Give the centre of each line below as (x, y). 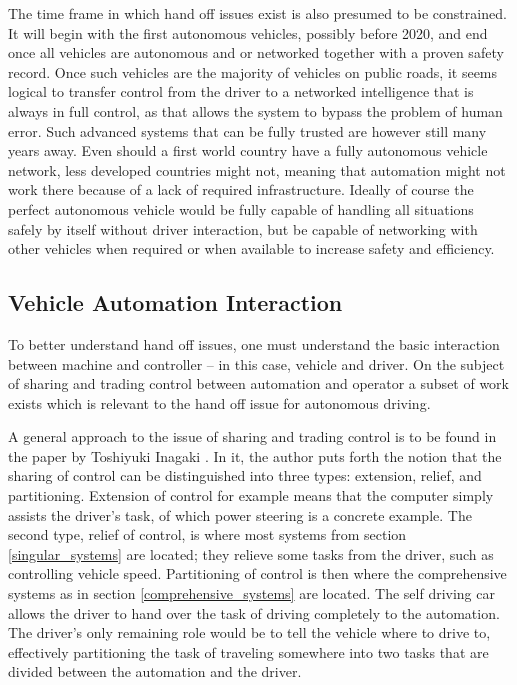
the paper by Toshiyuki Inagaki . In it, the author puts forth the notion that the (255, 455)
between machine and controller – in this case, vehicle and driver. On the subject (256, 363)
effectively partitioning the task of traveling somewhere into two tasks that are (248, 651)
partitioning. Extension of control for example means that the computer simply (251, 495)
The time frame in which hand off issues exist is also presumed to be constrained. (257, 13)
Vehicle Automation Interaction (175, 302)
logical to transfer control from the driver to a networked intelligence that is (241, 91)
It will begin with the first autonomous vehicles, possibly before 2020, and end (248, 32)
